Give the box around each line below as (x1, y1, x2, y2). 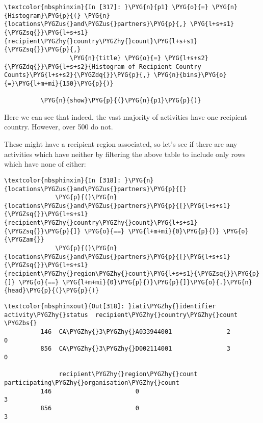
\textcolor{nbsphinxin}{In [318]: (4, 176, 121, 184)
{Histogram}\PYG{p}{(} (4, 12, 81, 19)
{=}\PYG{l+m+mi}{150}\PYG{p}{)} (4, 80, 114, 87)
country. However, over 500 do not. (4, 121, 113, 132)
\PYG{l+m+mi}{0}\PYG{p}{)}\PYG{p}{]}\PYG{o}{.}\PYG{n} (62, 278, 252, 286)
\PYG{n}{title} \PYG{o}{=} (69, 54, 161, 62)
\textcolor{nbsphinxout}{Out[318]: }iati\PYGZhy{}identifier (4, 303, 216, 310)
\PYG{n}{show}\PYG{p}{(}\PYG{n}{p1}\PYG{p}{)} (40, 97, 201, 104)
